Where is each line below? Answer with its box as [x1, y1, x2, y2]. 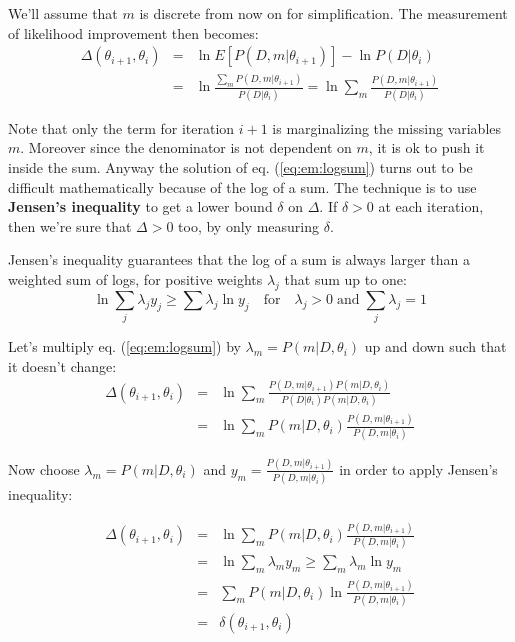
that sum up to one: [284, 268, 407, 289]
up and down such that [364, 336, 507, 357]
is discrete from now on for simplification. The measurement [139, 3, 508, 23]
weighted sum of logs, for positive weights [8, 268, 263, 289]
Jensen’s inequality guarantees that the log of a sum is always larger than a [8, 249, 470, 270]
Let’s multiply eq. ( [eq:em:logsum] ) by [8, 336, 241, 357]
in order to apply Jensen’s [339, 458, 498, 479]
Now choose [8, 458, 80, 479]
